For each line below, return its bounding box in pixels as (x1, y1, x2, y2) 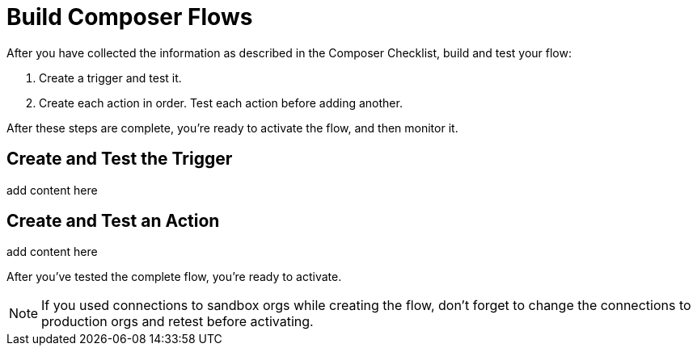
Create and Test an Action (6, 211, 220, 232)
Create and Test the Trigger (6, 149, 233, 170)
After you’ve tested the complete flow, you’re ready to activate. (6, 270, 342, 284)
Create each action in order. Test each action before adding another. (39, 95, 403, 110)
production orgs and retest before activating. (41, 313, 314, 330)
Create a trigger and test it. (39, 70, 182, 85)
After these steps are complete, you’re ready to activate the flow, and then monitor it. (6, 120, 458, 135)
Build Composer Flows (6, 3, 253, 31)
